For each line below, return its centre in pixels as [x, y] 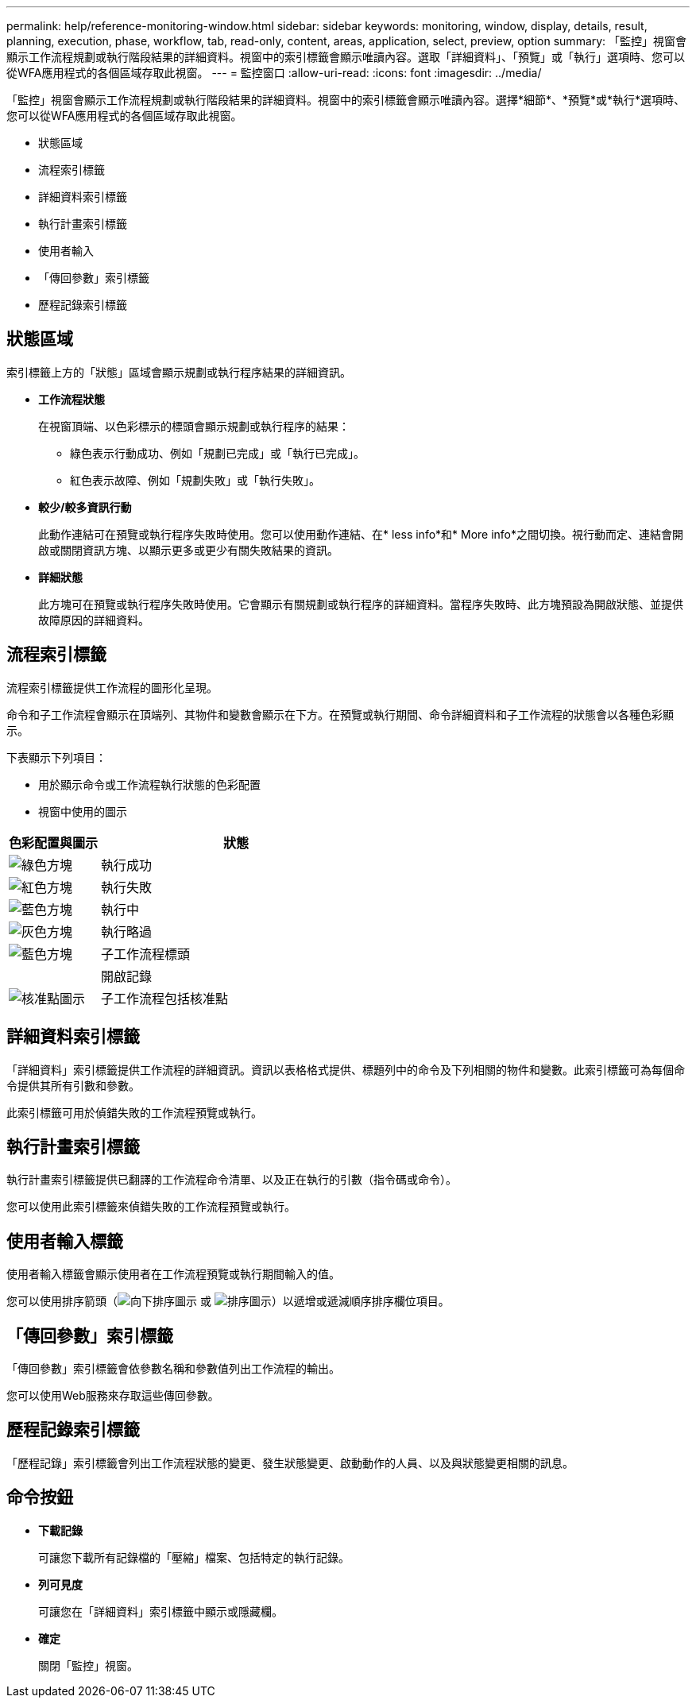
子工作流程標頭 [146, 954]
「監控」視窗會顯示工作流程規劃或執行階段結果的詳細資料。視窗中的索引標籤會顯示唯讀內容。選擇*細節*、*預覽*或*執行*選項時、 [346, 100]
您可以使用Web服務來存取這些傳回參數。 [113, 1396]
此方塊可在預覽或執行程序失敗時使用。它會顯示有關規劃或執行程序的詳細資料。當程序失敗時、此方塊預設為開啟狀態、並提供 [361, 604]
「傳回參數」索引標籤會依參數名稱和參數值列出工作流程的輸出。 [173, 1369]
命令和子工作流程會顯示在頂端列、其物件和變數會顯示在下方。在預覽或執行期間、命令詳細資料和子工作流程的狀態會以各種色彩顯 [340, 714]
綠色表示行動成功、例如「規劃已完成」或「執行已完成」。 [217, 453]
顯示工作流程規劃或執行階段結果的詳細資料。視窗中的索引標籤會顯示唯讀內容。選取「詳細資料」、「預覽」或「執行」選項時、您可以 [346, 57]
